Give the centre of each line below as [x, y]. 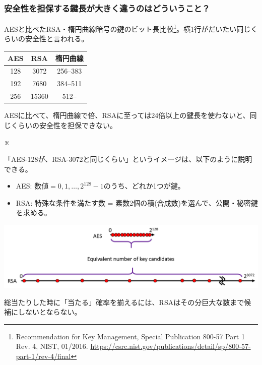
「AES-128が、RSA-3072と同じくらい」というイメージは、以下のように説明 [128, 159]
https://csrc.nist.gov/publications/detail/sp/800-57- [171, 346]
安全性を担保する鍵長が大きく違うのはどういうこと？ [107, 8]
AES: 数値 [32, 186]
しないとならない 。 [50, 312]
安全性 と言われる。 [57, 39]
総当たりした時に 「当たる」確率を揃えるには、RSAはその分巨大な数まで [124, 302]
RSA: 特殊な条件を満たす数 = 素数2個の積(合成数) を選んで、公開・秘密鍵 [137, 202]
